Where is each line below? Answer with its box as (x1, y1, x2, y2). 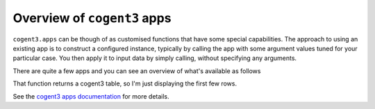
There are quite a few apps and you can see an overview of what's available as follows (12, 66, 261, 75)
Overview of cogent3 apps (12, 10, 172, 26)
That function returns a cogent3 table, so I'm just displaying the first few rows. (12, 79, 237, 88)
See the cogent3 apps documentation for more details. (12, 92, 169, 100)
